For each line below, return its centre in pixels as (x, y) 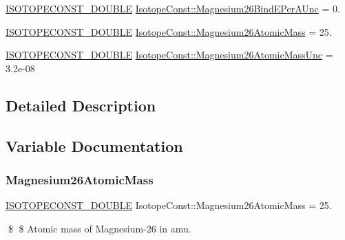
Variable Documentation (94, 145)
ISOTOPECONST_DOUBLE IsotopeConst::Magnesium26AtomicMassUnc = (169, 55)
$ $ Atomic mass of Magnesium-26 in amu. (100, 228)
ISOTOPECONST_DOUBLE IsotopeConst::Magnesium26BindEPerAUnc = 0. (173, 8)
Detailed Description (81, 105)
